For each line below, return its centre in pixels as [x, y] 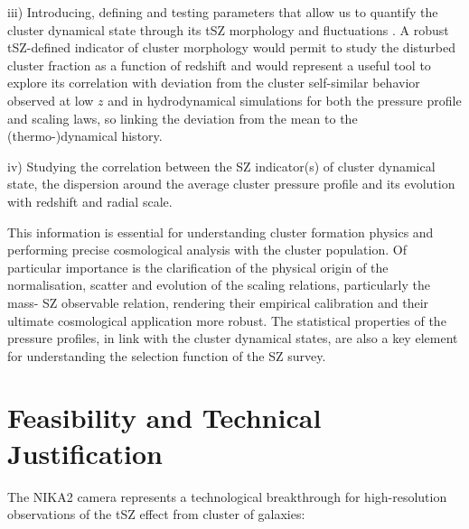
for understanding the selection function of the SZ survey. [167, 355]
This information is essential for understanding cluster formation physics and [220, 232]
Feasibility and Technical [164, 418]
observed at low [51, 100]
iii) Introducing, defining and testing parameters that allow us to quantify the [223, 12]
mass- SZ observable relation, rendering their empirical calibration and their [218, 302]
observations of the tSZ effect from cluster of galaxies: [156, 514]
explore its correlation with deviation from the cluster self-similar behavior [214, 83]
